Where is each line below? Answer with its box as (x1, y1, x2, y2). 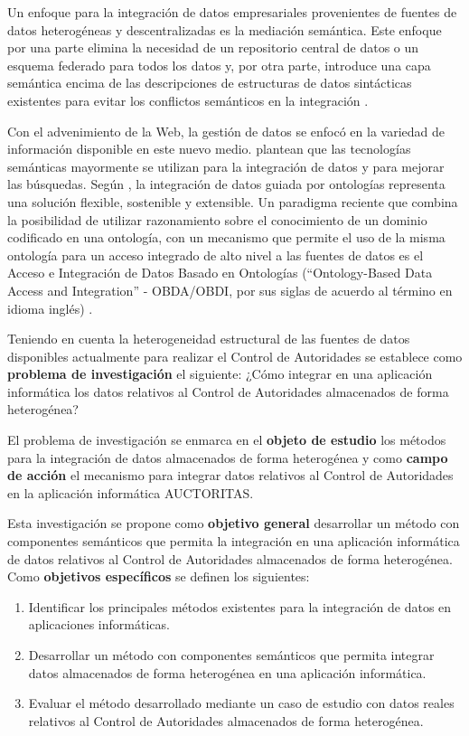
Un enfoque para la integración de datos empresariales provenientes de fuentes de (7, 3, 457, 21)
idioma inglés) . (7, 298, 93, 317)
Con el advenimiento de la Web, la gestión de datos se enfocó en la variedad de (7, 121, 446, 140)
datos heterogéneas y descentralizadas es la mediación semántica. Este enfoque (7, 20, 442, 39)
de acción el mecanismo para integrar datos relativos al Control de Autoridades (7, 466, 454, 485)
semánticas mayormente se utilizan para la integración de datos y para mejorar (7, 156, 445, 175)
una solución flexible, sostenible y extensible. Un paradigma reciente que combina (7, 192, 458, 211)
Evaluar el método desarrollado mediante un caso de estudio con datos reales (28, 694, 455, 712)
